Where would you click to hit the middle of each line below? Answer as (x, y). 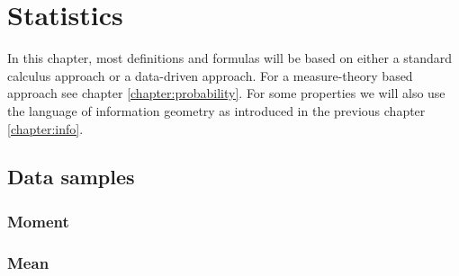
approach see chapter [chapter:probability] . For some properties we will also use (226, 93)
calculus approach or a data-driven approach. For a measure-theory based (210, 75)
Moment (38, 221)
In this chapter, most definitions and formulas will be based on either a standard (230, 58)
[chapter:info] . (45, 128)
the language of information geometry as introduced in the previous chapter (216, 110)
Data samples (71, 177)
